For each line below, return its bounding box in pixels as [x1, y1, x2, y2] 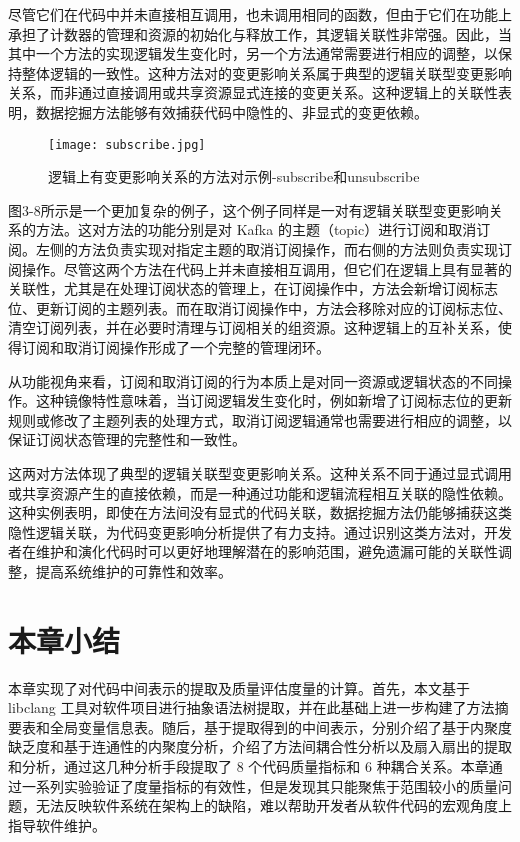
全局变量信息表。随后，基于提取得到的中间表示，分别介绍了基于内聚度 [49, 716, 512, 737]
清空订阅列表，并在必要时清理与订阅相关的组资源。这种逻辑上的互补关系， [8, 317, 498, 338]
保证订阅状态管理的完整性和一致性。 [8, 429, 246, 450]
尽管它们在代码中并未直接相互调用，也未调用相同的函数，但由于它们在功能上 [8, 4, 512, 24]
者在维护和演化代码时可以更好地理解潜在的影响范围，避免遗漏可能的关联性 [8, 541, 498, 562]
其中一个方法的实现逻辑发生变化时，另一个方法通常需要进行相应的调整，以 [8, 43, 498, 64]
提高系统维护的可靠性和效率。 [35, 560, 232, 581]
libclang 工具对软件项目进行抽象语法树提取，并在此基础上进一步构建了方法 [8, 697, 495, 718]
